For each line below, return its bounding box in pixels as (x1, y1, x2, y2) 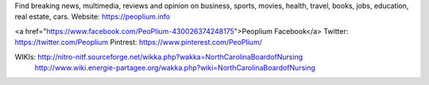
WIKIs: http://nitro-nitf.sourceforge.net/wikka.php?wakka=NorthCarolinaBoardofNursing (14, 52, 303, 61)
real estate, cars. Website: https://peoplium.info (14, 12, 171, 21)
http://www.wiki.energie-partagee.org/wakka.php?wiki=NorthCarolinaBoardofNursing (34, 63, 315, 72)
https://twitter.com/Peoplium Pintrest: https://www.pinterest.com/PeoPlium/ (14, 38, 262, 47)
